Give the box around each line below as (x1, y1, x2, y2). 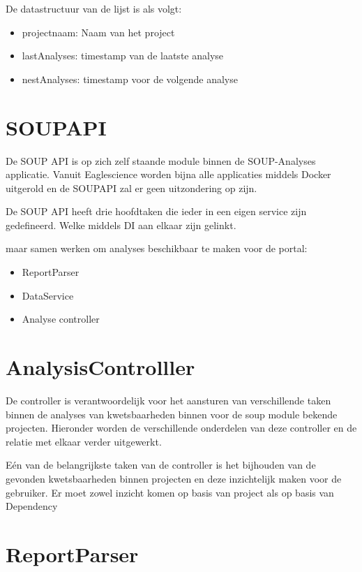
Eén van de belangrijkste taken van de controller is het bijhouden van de (6, 457, 316, 472)
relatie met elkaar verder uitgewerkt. (6, 434, 162, 448)
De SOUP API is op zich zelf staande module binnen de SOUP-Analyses (6, 153, 316, 168)
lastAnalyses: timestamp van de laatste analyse (22, 48, 223, 63)
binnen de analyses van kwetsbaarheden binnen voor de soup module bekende (6, 406, 338, 421)
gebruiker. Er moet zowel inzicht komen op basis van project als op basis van (6, 485, 334, 499)
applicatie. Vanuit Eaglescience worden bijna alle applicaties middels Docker (6, 167, 331, 182)
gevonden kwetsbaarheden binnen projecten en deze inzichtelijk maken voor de (6, 471, 342, 485)
